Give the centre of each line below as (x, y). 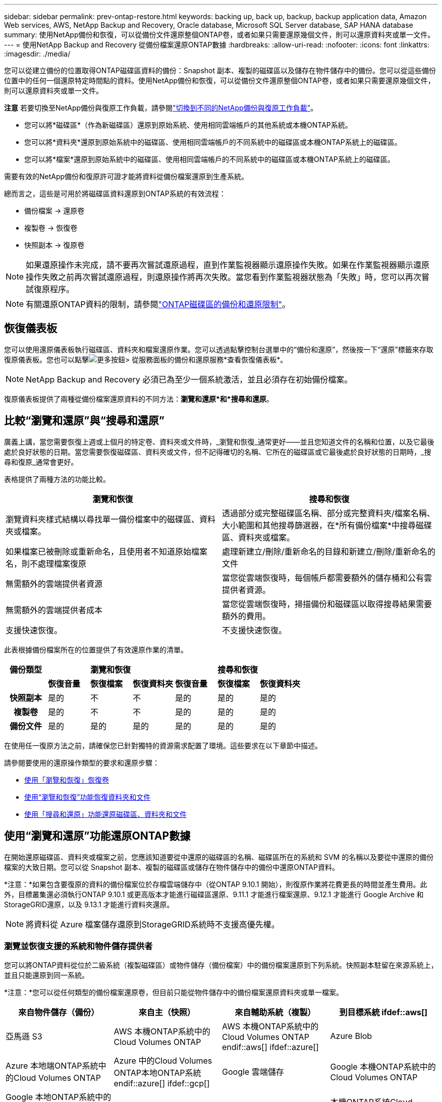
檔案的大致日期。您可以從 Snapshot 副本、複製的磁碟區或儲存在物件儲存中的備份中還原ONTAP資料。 (172, 867)
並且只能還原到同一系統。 (46, 975)
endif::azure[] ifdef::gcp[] (162, 1084)
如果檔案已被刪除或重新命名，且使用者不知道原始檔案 (107, 551)
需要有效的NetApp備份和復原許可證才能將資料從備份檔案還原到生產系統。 (126, 176)
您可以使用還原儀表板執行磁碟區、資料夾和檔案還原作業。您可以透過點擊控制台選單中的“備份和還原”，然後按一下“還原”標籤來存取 (219, 349)
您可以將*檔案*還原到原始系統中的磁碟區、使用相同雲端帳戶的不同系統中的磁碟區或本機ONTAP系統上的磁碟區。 (209, 159)
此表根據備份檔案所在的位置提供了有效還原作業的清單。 (96, 649)
